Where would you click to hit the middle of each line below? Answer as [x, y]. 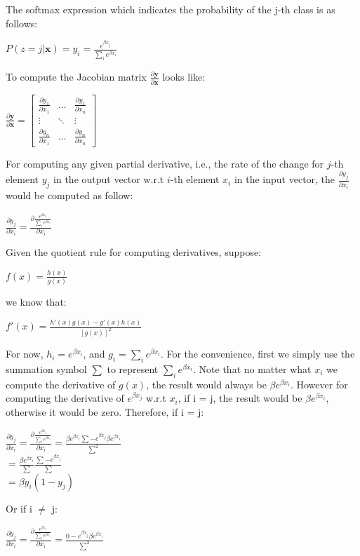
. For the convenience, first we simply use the [258, 354]
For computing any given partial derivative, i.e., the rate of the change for [165, 163]
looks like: [184, 77]
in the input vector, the [285, 179]
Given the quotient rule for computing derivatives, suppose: [134, 251]
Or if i [19, 508]
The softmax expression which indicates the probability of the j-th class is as [171, 9]
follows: [22, 23]
